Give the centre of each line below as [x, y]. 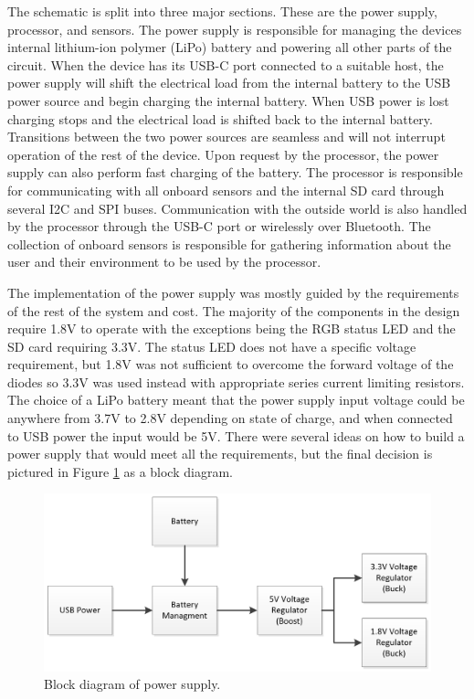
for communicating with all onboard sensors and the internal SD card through [226, 190]
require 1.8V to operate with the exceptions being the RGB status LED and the [232, 328]
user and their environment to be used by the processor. [164, 262]
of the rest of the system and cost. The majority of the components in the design [234, 310]
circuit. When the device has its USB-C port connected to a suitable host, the [226, 64]
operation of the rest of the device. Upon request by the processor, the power [223, 154]
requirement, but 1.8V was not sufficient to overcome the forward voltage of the [231, 364]
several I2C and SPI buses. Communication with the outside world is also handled [237, 208]
